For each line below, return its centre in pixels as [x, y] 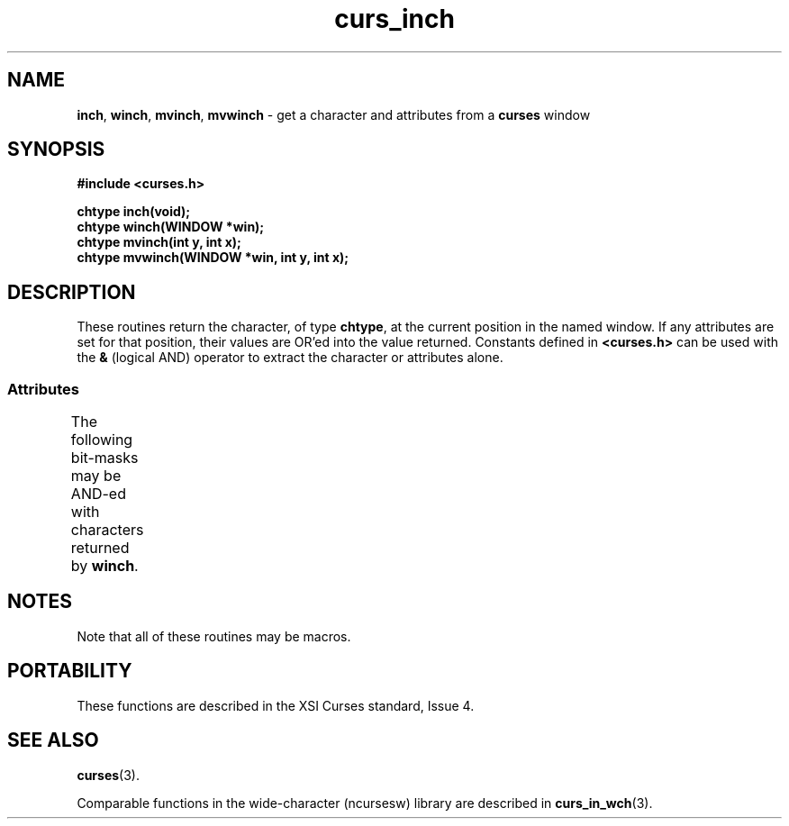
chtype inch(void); [134, 212]
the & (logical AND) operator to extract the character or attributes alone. [290, 358]
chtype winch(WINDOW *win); [171, 227]
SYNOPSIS [56, 150]
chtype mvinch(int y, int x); [159, 242]
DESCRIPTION [72, 292]
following [102, 440]
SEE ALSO [53, 740]
